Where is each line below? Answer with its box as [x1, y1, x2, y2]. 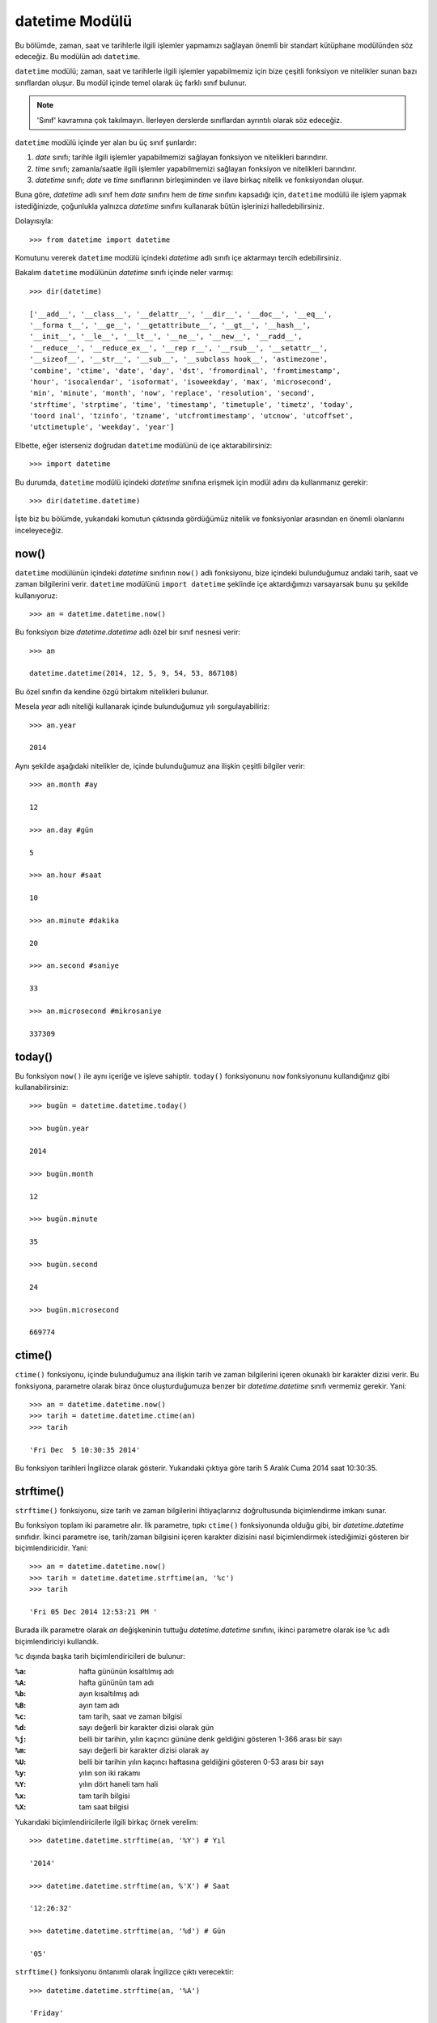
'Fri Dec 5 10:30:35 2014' [29, 1445, 141, 1454]
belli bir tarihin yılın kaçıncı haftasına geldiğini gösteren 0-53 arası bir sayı [78, 1757, 324, 1766]
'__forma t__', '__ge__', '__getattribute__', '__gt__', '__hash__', [29, 320, 312, 329]
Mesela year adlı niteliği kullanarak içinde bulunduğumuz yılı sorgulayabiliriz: [15, 702, 270, 711]
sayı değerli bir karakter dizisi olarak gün [78, 1723, 214, 1732]
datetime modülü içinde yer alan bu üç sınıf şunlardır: [15, 138, 197, 147]
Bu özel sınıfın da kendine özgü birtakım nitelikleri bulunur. [15, 686, 210, 696]
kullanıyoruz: [15, 591, 58, 600]
